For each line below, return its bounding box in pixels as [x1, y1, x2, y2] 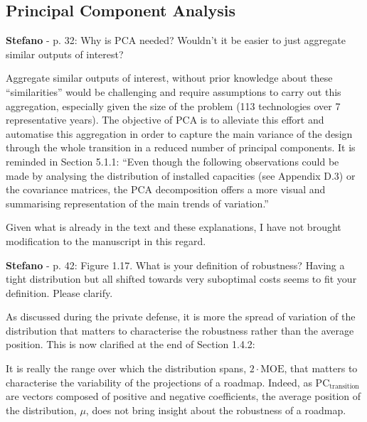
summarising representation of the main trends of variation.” [6, 195, 269, 210]
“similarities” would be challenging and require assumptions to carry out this [6, 84, 341, 99]
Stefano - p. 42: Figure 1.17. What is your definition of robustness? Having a [6, 257, 345, 272]
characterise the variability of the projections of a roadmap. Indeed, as [6, 374, 312, 389]
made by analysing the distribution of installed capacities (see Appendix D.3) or [6, 168, 356, 183]
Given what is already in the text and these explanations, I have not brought [6, 220, 341, 234]
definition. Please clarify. [6, 285, 113, 300]
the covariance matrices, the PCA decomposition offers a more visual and [6, 182, 326, 197]
